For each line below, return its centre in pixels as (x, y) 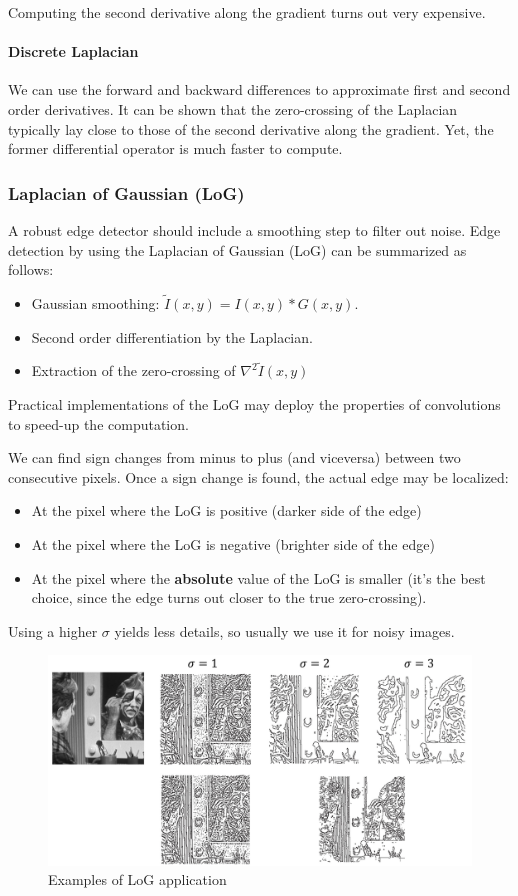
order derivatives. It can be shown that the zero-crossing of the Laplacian (233, 108)
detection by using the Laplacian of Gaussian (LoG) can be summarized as (237, 249)
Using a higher (53, 630)
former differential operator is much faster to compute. (175, 148)
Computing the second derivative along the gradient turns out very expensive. (247, 12)
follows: (31, 269)
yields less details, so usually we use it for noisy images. (284, 630)
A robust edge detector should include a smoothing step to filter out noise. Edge (254, 229)
